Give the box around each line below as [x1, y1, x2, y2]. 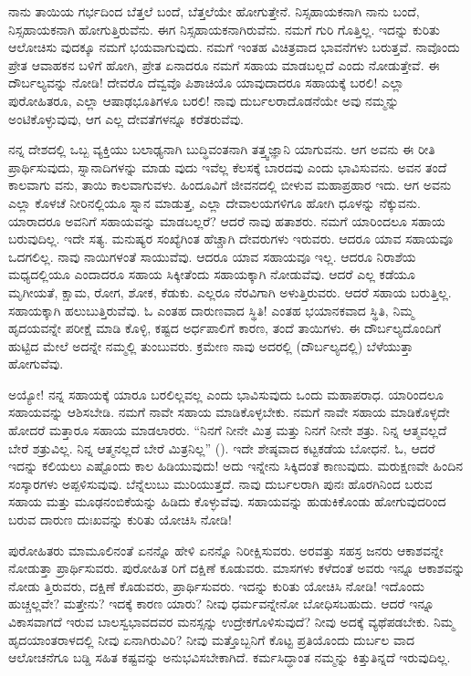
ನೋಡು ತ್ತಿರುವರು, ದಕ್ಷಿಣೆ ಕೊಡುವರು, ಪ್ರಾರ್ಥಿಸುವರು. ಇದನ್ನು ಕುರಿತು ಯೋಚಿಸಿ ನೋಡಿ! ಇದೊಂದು [8, 576, 424, 595]
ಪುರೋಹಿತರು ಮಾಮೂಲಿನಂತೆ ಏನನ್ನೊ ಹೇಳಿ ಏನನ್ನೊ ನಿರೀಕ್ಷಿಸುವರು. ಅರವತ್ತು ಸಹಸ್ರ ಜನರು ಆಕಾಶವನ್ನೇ [8, 540, 444, 559]
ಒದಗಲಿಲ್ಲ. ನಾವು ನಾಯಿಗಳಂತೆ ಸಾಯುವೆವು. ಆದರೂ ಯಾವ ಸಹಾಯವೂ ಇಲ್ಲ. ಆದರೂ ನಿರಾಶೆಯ [8, 246, 416, 265]
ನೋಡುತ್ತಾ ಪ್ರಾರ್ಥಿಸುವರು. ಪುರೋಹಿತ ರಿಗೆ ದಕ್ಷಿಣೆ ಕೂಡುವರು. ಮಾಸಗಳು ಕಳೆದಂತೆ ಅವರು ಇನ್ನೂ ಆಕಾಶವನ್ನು [8, 558, 466, 577]
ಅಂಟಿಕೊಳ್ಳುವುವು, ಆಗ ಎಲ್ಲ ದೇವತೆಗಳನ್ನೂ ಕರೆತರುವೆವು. [8, 109, 244, 128]
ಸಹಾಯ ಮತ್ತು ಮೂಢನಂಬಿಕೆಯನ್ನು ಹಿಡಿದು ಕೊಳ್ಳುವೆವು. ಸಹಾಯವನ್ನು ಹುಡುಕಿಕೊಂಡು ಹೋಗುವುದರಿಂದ [8, 492, 446, 511]
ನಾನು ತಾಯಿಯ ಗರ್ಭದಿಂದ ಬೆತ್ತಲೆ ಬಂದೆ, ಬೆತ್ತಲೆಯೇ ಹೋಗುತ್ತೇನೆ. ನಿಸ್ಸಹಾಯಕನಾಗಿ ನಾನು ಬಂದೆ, [8, 2, 420, 20]
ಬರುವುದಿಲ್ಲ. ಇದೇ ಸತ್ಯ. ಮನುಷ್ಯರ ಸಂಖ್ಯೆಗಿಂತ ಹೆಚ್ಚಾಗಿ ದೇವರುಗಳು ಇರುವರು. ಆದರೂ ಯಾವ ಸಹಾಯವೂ [8, 229, 454, 248]
